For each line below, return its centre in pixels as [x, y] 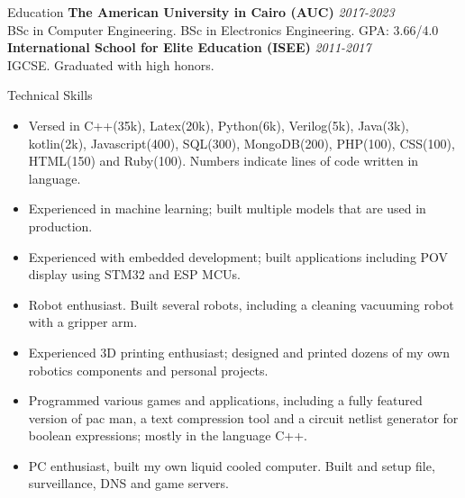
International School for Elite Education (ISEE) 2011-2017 [189, 47]
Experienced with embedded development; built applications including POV [238, 256]
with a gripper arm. [83, 322]
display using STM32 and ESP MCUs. [134, 274]
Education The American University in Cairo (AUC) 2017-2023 [201, 12]
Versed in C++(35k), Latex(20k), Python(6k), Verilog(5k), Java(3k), [219, 125]
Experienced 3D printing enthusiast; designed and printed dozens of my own [239, 352]
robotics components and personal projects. [148, 370]
